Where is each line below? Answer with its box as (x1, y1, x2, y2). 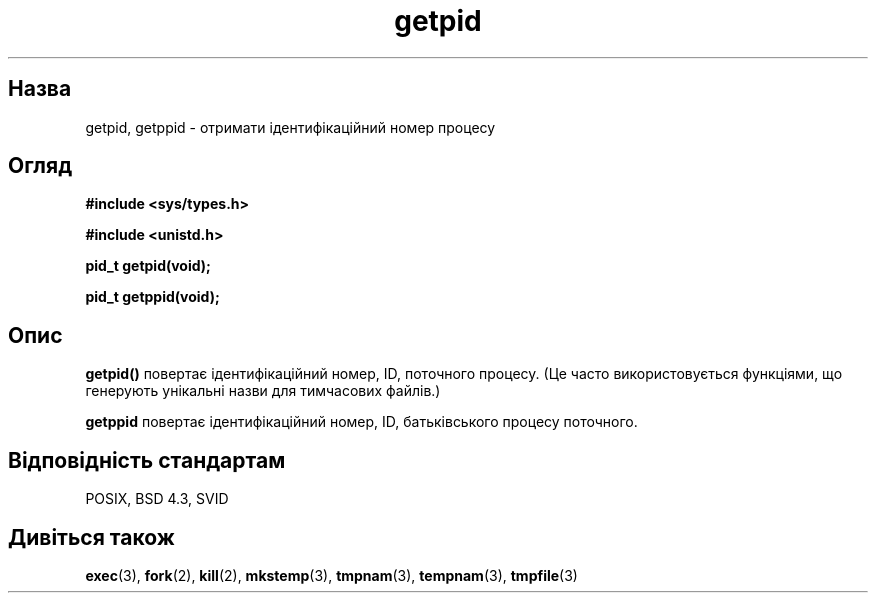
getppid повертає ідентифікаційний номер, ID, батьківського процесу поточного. (85, 413, 638, 431)
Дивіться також (8, 524, 175, 550)
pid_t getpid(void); (85, 257, 211, 275)
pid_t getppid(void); (85, 288, 220, 306)
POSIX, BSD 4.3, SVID (85, 490, 229, 508)
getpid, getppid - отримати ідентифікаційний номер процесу (85, 118, 496, 136)
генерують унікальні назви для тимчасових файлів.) (85, 382, 441, 400)
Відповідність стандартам (8, 447, 286, 473)
